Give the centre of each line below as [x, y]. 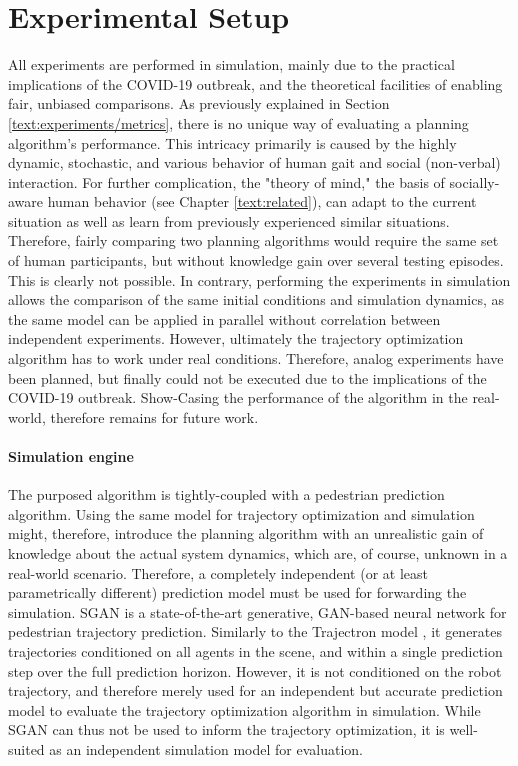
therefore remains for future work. [154, 416]
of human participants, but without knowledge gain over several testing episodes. [256, 260]
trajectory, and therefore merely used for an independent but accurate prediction [255, 690]
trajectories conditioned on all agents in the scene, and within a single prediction [255, 650]
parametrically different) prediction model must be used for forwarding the [237, 592]
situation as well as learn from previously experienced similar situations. [229, 220]
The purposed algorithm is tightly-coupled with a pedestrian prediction [226, 494]
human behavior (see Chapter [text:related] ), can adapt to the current [262, 201]
